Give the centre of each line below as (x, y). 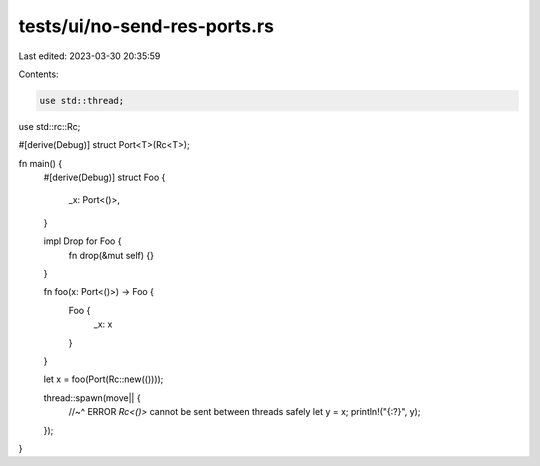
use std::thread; (82, 100)
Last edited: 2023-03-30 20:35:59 (89, 56)
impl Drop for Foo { (82, 241)
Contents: (38, 74)
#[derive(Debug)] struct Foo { (104, 177)
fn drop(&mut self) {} (111, 255)
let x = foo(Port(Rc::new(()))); (103, 379)
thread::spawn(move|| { (92, 397)
